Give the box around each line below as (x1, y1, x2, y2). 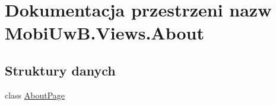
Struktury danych (5, 61, 116, 79)
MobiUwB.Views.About (5, 21, 204, 45)
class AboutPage (5, 88, 65, 101)
